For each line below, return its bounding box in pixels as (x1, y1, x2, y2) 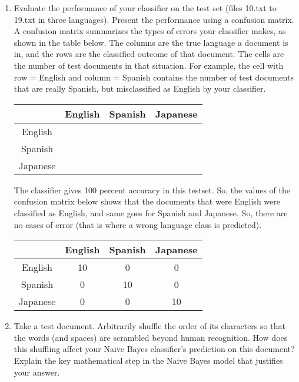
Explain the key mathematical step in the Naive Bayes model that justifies (14, 354, 283, 366)
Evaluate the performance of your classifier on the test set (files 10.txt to (14, 2, 277, 14)
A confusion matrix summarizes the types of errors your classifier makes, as (14, 25, 286, 37)
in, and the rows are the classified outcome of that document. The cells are (14, 48, 284, 60)
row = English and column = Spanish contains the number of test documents (14, 71, 294, 83)
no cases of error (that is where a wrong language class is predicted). (14, 218, 262, 230)
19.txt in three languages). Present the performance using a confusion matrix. (14, 13, 294, 25)
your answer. (14, 366, 60, 378)
